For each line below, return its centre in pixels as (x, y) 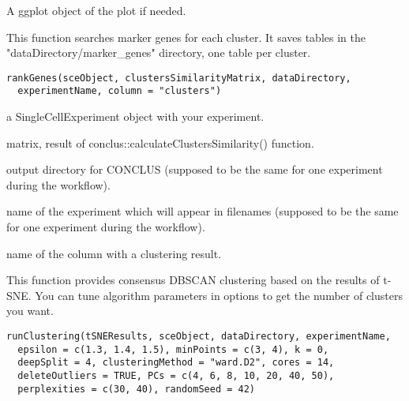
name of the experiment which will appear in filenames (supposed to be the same (203, 211)
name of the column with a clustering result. (114, 253)
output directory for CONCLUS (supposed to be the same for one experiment (195, 169)
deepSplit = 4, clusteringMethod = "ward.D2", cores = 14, (176, 363)
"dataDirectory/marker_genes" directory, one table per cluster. (159, 52)
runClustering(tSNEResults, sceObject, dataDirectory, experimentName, (199, 337)
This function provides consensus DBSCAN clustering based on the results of (193, 280)
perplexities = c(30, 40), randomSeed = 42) (136, 389)
